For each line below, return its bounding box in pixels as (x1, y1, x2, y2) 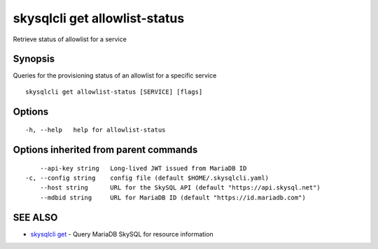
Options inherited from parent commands (13, 144, 198, 156)
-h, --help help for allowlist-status (25, 126, 166, 134)
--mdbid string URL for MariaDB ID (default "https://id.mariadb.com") (39, 193, 306, 201)
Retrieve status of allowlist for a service (13, 35, 127, 43)
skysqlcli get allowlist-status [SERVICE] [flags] (25, 87, 203, 96)
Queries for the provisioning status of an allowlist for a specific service (13, 71, 217, 80)
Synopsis (13, 53, 55, 65)
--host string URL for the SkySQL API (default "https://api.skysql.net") (39, 184, 321, 192)
